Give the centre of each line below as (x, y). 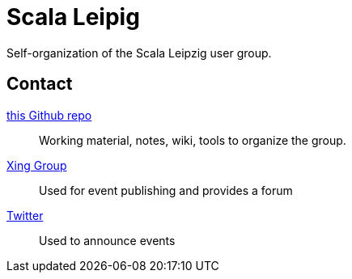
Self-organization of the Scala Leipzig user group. (139, 53)
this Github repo (49, 115)
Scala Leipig (73, 17)
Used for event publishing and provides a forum (166, 190)
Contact (40, 84)
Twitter (25, 215)
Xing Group (37, 165)
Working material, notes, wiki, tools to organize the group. (193, 140)
